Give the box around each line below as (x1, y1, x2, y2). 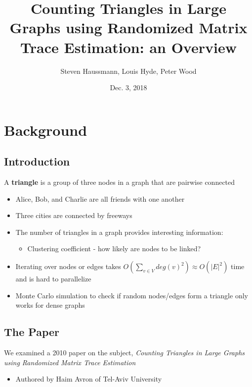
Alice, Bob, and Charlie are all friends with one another (15, 193, 185, 204)
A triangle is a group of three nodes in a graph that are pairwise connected (4, 177, 235, 187)
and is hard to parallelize (15, 274, 91, 284)
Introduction (4, 154, 70, 169)
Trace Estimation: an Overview (20, 37, 237, 57)
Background (4, 119, 87, 140)
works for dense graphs (15, 300, 85, 310)
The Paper (4, 324, 60, 339)
